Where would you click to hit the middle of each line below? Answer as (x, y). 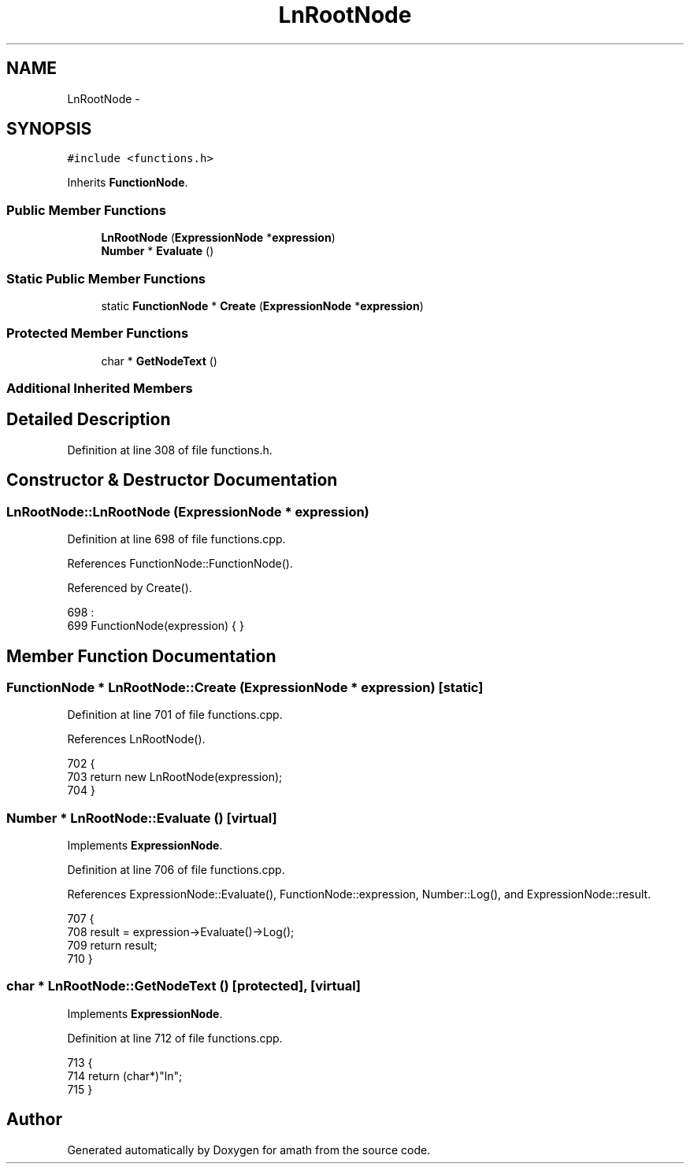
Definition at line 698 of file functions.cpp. (176, 539)
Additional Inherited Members (100, 389)
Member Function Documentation (141, 656)
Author (34, 1120)
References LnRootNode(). (136, 739)
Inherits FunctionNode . (128, 183)
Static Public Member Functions (106, 278)
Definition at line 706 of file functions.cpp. (176, 870)
